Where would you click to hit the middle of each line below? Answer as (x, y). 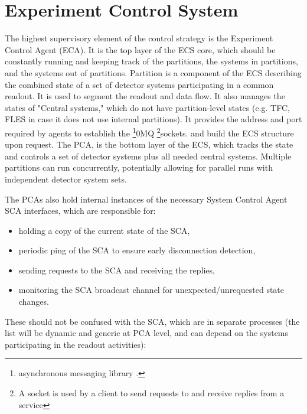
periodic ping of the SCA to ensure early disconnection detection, (137, 250)
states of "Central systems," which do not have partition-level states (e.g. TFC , (147, 107)
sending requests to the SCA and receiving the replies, (117, 270)
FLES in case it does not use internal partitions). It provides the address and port (153, 119)
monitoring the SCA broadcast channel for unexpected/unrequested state (151, 290)
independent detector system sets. (66, 179)
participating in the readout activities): (76, 344)
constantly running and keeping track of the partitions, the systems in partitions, (151, 61)
